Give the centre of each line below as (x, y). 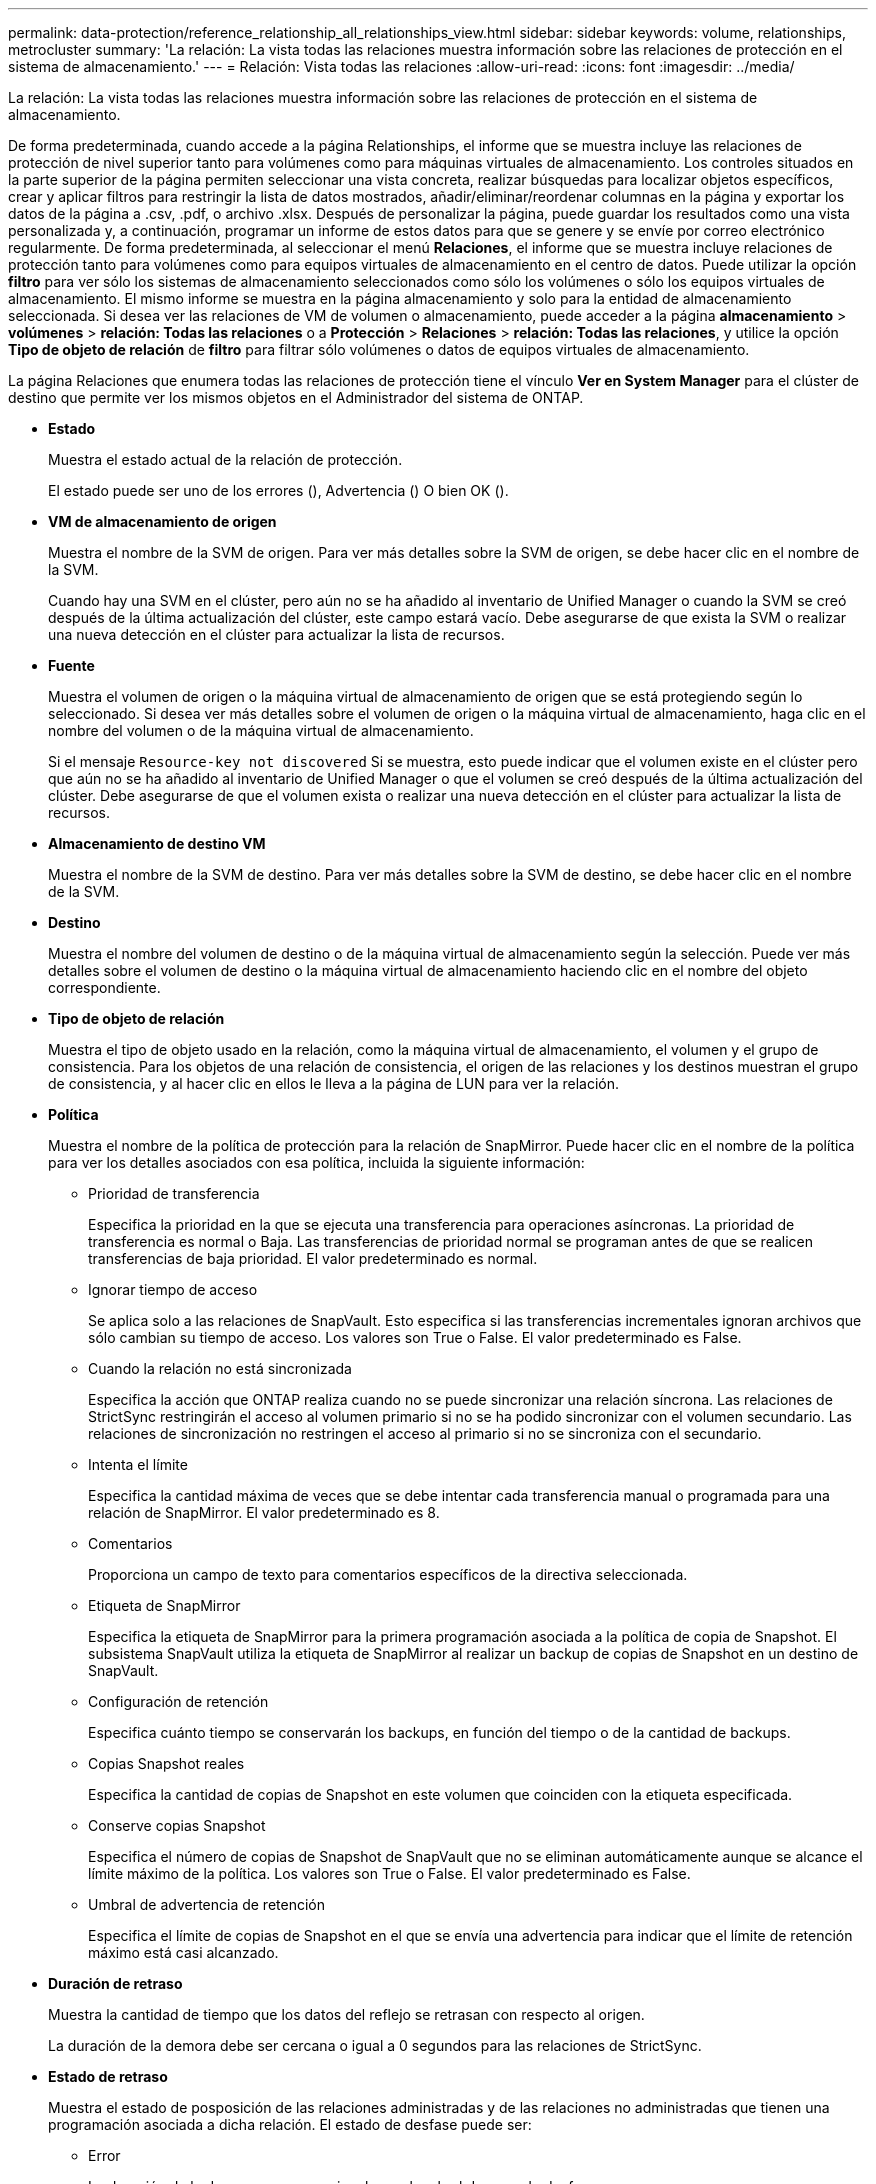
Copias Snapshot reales (166, 1763)
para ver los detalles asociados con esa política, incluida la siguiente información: (316, 1162)
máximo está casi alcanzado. (183, 1952)
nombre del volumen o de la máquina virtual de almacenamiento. (261, 730)
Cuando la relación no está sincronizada (220, 1368)
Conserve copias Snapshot (177, 1825)
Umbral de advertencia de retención (207, 1904)
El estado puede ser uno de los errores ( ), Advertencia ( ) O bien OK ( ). (278, 490)
